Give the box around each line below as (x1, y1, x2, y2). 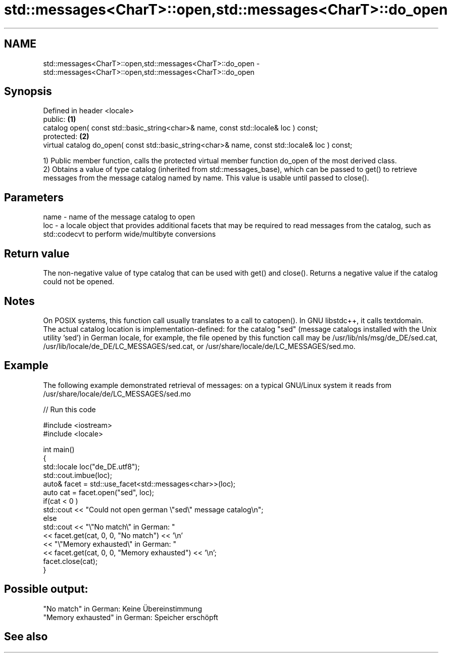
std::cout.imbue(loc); (43, 470, 112, 479)
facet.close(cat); (43, 556, 98, 565)
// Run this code (43, 405, 96, 414)
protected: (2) (43, 132, 89, 141)
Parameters (4, 191, 64, 204)
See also (4, 630, 48, 643)
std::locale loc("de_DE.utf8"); (43, 462, 140, 471)
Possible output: (4, 583, 88, 596)
